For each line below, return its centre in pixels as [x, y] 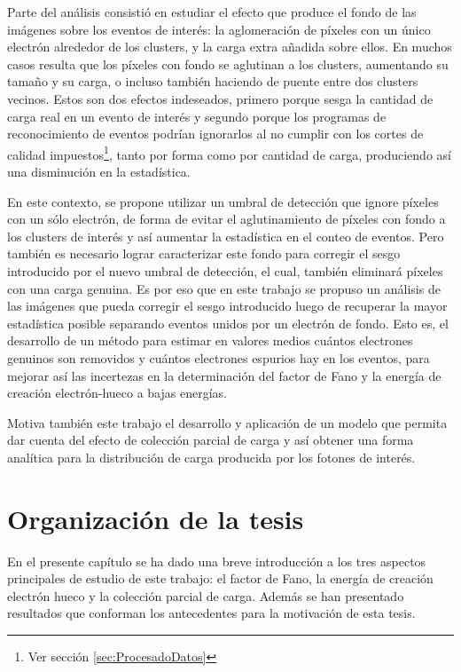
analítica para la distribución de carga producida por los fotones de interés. [211, 457]
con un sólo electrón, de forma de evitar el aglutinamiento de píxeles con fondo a [227, 219]
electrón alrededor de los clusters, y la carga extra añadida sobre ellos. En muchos [230, 47]
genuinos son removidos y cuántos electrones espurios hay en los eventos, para [219, 357]
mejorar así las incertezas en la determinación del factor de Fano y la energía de [224, 375]
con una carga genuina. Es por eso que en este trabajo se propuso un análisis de [224, 288]
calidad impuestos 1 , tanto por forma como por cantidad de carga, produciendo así [229, 153]
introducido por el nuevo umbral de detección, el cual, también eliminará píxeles [225, 270]
